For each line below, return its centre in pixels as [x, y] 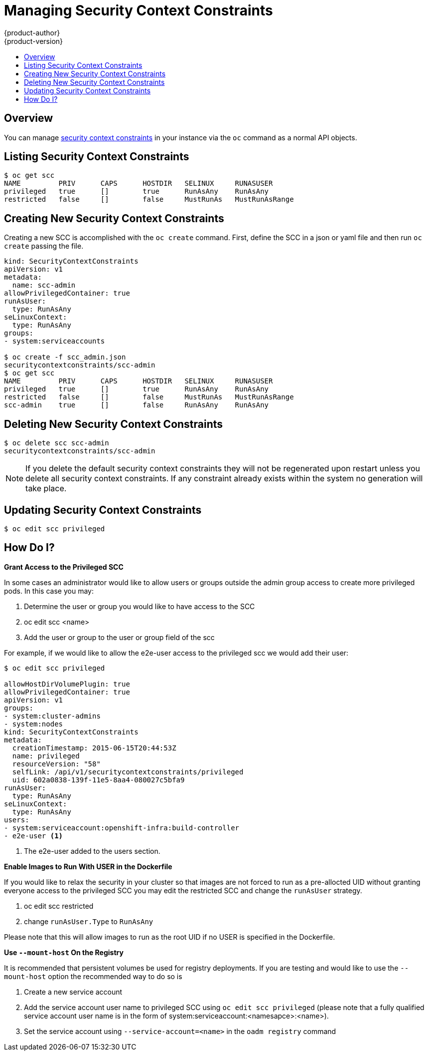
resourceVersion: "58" [56, 764]
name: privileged [46, 756]
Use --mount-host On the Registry [64, 952]
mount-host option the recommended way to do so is [93, 976]
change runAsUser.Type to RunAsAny [89, 921]
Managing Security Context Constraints [139, 10]
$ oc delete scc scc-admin [57, 443]
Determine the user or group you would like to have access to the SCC [140, 606]
